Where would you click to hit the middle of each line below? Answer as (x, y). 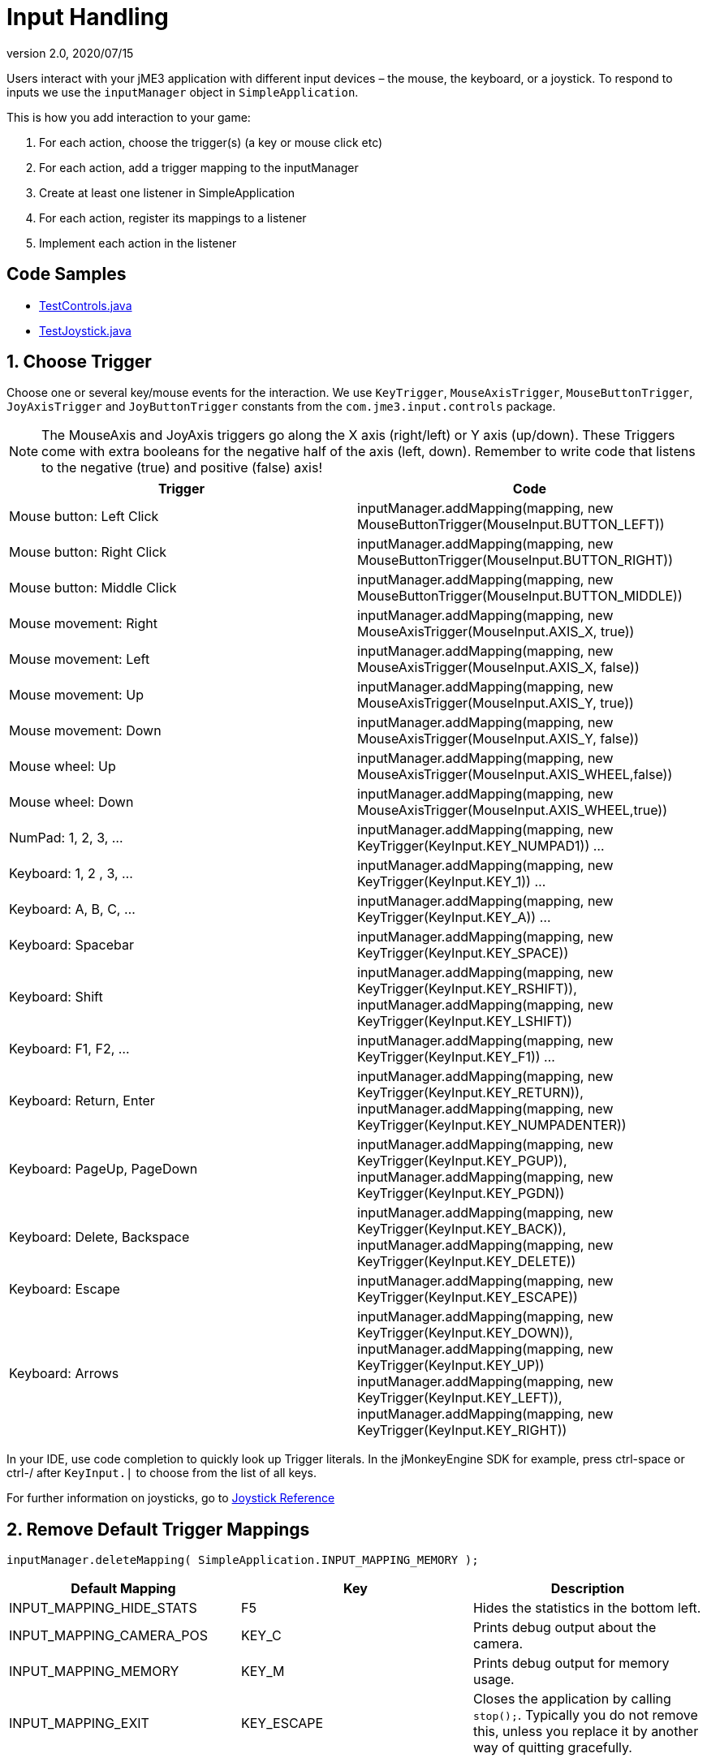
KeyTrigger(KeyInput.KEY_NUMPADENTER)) (492, 1125)
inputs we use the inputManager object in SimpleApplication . (183, 92)
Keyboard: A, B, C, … (72, 909)
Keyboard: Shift (56, 997)
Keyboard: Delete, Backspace (99, 1237)
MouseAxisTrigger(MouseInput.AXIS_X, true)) (496, 632)
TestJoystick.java (85, 330)
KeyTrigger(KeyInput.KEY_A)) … (454, 918)
